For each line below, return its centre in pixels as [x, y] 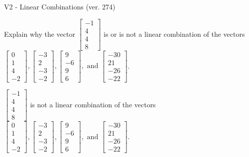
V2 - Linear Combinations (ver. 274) [60, 6]
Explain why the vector [40, 34]
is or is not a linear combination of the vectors [174, 34]
